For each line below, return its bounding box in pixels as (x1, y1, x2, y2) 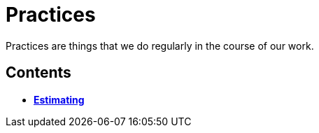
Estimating (34, 93, 85, 106)
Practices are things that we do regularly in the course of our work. (6, 39, 314, 52)
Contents (6, 64, 71, 82)
